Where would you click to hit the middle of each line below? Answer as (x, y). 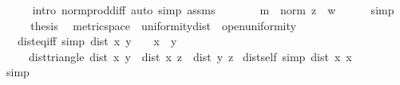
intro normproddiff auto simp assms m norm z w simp (213, 10)
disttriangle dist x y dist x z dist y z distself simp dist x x (190, 56)
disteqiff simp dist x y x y (97, 41)
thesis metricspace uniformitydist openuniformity (163, 25)
